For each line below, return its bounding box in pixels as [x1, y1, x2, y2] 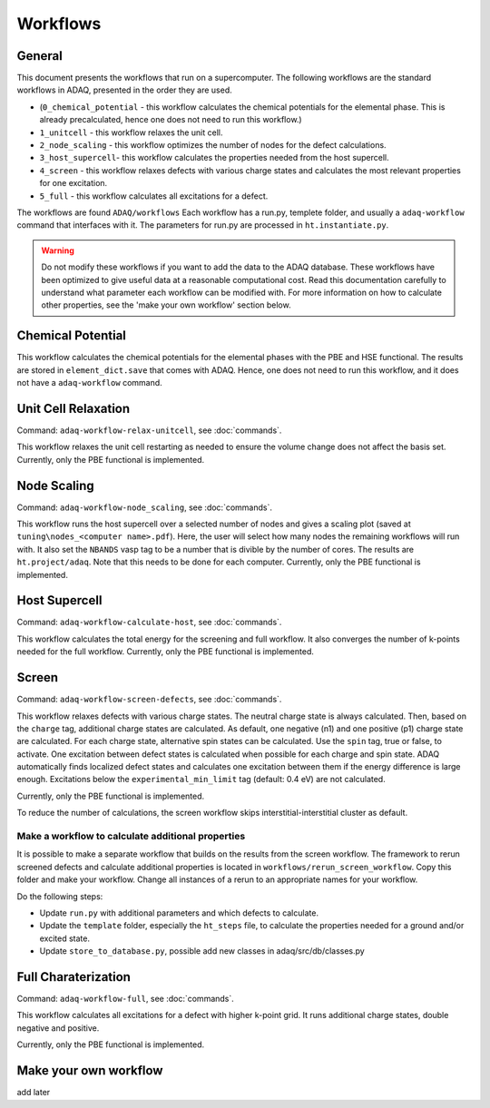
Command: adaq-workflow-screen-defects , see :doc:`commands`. [16, 694, 282, 705]
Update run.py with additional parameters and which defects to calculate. [39, 907, 319, 918]
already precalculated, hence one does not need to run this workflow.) [39, 114, 303, 125]
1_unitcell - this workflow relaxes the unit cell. [39, 127, 223, 138]
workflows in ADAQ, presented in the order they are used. [16, 84, 233, 95]
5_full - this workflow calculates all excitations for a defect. [39, 191, 269, 201]
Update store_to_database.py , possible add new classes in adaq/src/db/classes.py [39, 946, 365, 956]
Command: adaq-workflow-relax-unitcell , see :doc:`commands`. [16, 425, 282, 436]
